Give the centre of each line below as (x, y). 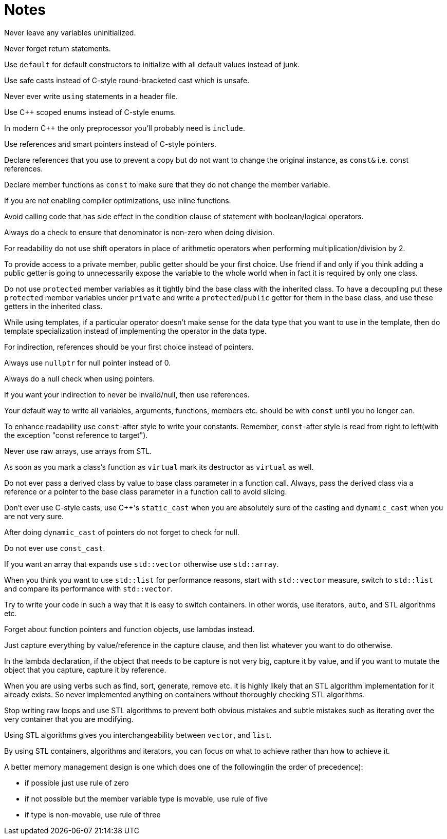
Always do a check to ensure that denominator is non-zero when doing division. (139, 232)
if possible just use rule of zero (77, 783)
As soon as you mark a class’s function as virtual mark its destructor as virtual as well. (159, 467)
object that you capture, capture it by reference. (85, 670)
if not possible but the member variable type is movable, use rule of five (146, 798)
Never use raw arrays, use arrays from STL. (78, 451)
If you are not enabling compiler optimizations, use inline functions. (118, 200)
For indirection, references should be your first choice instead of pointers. (129, 347)
